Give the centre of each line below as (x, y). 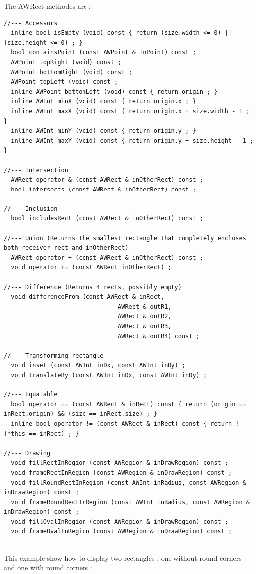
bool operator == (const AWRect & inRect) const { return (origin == (128, 404)
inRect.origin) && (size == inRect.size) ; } (81, 414)
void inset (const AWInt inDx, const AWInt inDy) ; (98, 365)
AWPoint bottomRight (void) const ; (72, 72)
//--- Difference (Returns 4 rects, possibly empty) (93, 287)
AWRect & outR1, (145, 306)
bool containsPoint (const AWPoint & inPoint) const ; (104, 53)
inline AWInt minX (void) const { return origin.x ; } (104, 101)
